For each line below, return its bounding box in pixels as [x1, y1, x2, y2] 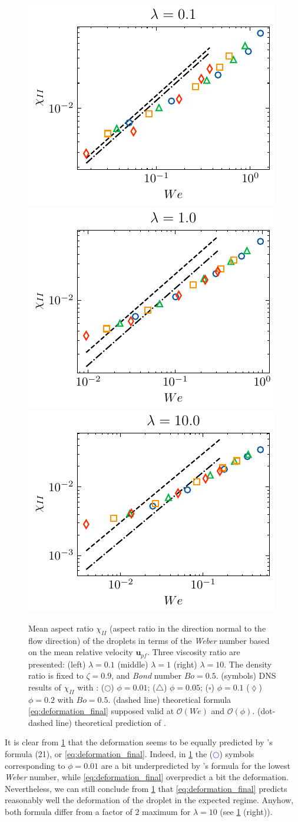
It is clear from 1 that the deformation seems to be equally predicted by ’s [5, 736, 273, 748]
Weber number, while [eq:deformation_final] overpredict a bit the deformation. [5, 771, 289, 783]
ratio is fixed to [28, 669, 84, 682]
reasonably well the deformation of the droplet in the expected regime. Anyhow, [5, 794, 294, 806]
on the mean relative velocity [28, 646, 133, 658]
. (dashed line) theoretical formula [108, 693, 231, 705]
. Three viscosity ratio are [147, 646, 240, 658]
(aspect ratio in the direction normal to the [110, 622, 266, 634]
